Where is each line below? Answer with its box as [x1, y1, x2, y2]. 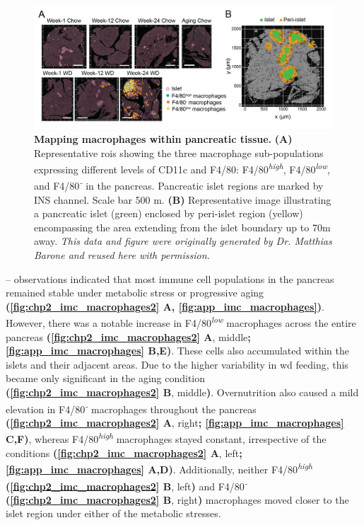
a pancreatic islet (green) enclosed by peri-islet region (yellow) [34, 206, 303, 221]
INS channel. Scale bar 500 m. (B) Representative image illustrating [34, 192, 331, 207]
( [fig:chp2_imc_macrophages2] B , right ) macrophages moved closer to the [6, 492, 349, 507]
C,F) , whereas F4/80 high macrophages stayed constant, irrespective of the [6, 429, 327, 446]
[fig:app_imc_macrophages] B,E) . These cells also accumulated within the [6, 343, 349, 358]
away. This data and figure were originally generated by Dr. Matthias [34, 233, 332, 248]
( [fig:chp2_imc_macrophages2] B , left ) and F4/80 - [6, 476, 248, 493]
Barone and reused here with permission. [34, 247, 210, 262]
